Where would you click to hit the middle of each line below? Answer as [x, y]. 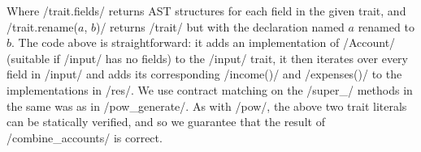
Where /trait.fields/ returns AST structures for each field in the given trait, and [206, 11]
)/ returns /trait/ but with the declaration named [220, 26]
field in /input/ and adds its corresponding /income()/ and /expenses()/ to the [204, 74]
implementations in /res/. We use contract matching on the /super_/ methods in [210, 89]
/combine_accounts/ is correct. [85, 137]
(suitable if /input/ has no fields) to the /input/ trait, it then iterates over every [207, 58]
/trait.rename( [42, 26]
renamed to [386, 26]
